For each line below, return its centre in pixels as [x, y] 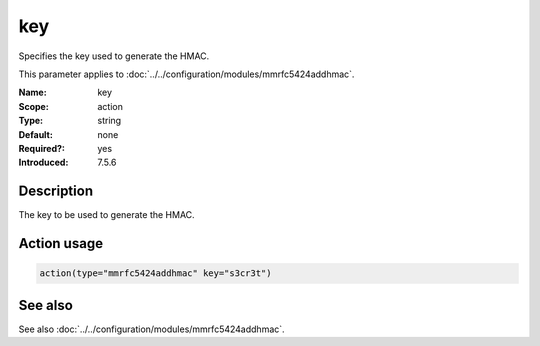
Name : [32, 92]
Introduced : [43, 162]
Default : [36, 134]
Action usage [61, 243]
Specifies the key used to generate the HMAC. [114, 56]
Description [56, 191]
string [109, 121]
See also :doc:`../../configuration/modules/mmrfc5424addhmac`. [151, 329]
